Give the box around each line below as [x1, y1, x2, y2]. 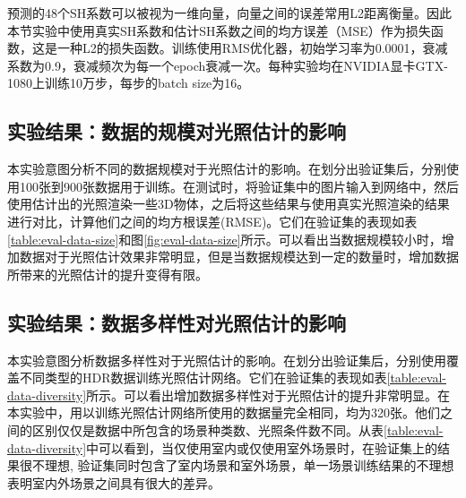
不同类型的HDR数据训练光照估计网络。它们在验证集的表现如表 [19, 368, 387, 387]
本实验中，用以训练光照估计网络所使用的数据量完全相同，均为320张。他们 [7, 403, 440, 422]
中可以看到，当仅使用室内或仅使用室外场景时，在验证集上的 [86, 438, 438, 457]
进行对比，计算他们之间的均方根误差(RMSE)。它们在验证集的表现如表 [7, 211, 418, 230]
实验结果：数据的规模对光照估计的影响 [7, 117, 346, 145]
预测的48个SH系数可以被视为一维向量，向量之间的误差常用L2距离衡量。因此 [7, 4, 453, 21]
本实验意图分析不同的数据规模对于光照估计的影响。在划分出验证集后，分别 [7, 159, 446, 178]
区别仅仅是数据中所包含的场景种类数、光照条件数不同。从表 [31, 420, 384, 439]
